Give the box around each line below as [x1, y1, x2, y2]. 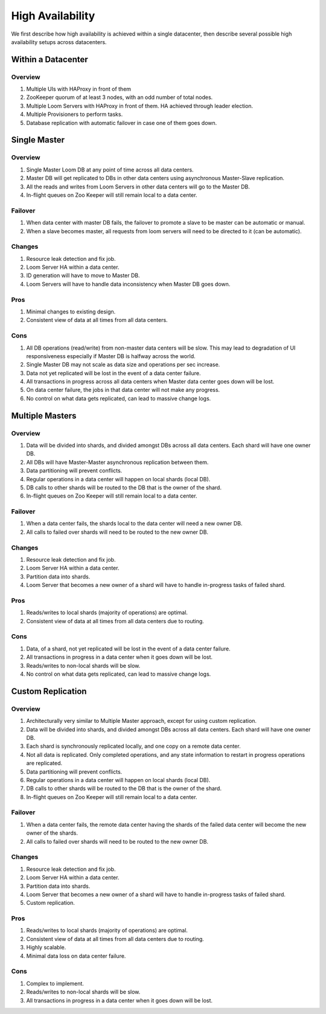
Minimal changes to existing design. [26, 308, 116, 315]
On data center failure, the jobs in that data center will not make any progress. [26, 387, 220, 394]
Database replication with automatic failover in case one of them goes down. [26, 119, 217, 126]
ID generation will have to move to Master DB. [26, 272, 140, 279]
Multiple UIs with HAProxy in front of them [26, 85, 132, 93]
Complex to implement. [26, 980, 85, 987]
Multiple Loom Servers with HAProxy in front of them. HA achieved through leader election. [26, 102, 254, 109]
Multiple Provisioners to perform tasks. [26, 111, 123, 118]
